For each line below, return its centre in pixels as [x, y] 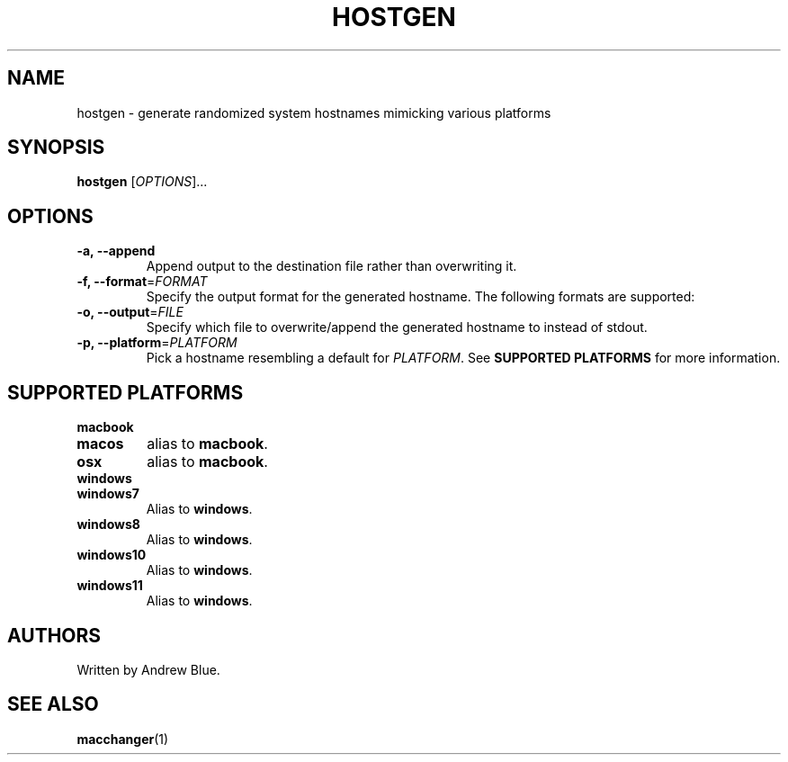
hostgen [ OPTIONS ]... [142, 182]
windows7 [108, 494]
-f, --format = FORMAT [142, 282]
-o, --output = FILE [130, 312]
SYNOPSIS [56, 148]
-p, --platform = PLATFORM [157, 343]
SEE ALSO [53, 704]
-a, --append [116, 251]
